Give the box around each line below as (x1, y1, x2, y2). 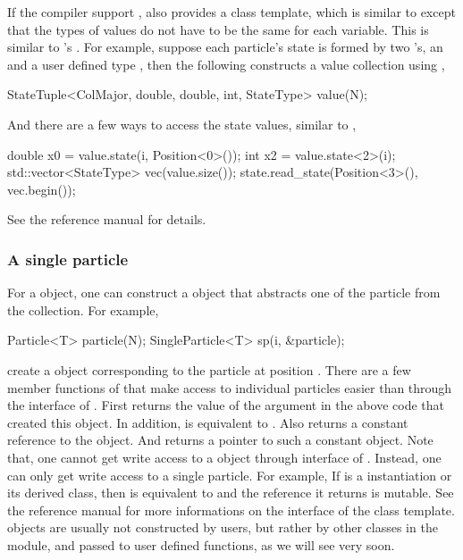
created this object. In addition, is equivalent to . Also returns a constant (7, 413, 408, 431)
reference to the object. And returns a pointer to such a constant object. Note (7, 430, 434, 449)
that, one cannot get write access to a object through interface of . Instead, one (7, 447, 442, 466)
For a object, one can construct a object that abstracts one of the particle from (7, 283, 441, 302)
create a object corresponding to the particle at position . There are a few (7, 360, 411, 379)
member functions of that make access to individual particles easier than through (7, 378, 452, 397)
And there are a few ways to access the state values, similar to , (7, 114, 357, 133)
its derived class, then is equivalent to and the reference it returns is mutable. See (7, 483, 454, 502)
